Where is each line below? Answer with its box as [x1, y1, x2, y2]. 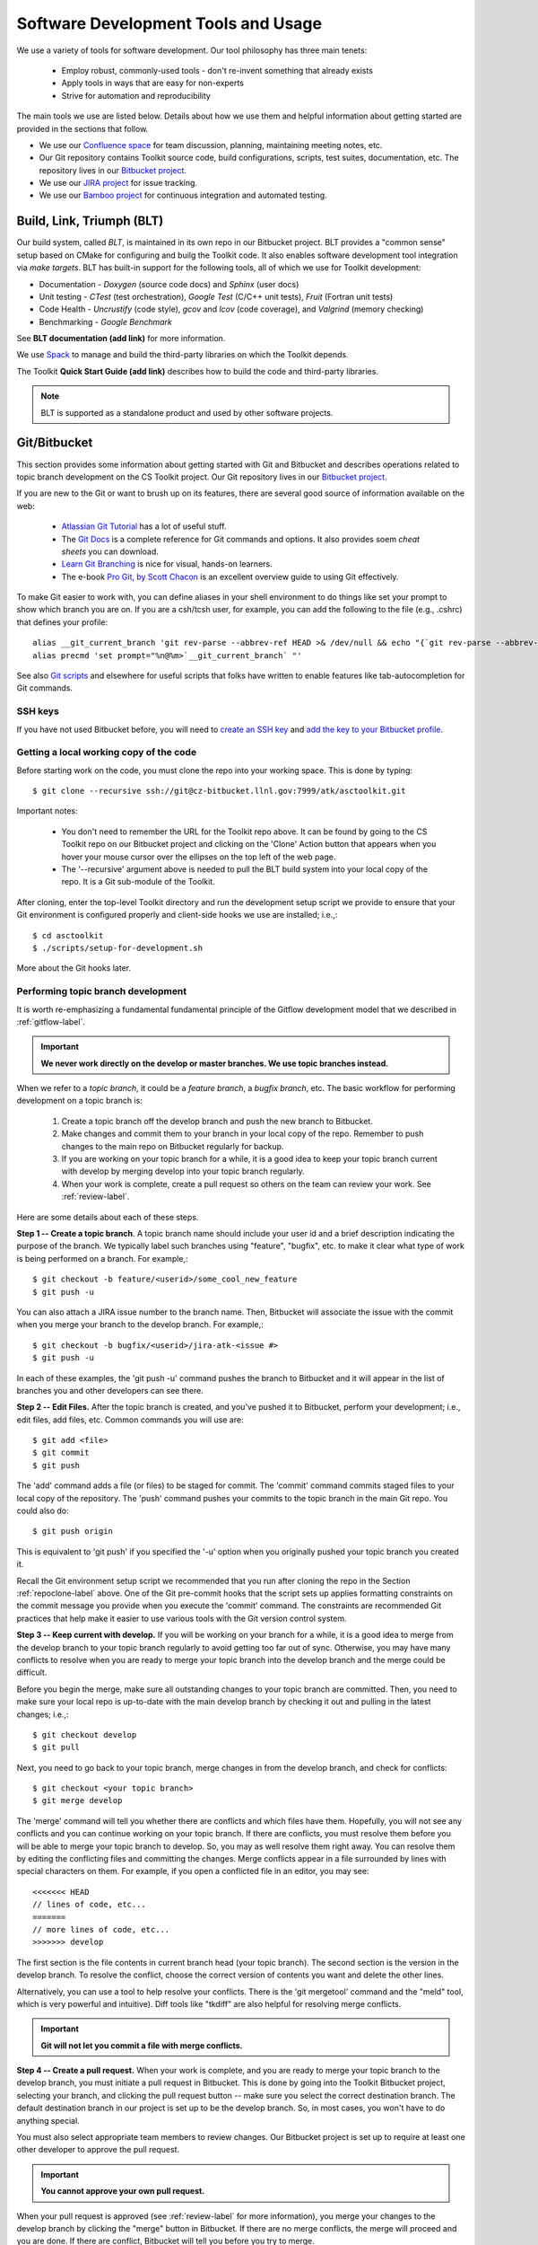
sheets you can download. [61, 546, 159, 557]
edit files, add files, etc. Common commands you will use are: [16, 1414, 244, 1425]
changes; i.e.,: [16, 1709, 69, 1720]
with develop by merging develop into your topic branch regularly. [61, 1166, 305, 1176]
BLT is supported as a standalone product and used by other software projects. [40, 407, 334, 418]
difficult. [16, 1667, 48, 1678]
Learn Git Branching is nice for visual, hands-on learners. [61, 559, 273, 569]
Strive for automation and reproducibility [61, 90, 211, 101]
